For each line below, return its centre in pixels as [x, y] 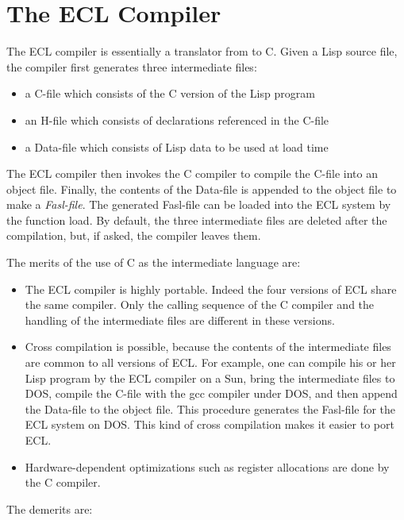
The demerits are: [50, 508]
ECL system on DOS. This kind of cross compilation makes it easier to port [210, 424]
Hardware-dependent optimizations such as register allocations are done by [207, 466]
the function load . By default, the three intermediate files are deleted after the [197, 220]
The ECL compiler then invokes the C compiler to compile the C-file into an [192, 173]
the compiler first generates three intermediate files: [132, 66]
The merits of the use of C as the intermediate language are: [154, 262]
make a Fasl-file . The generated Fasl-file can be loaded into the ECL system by [199, 204]
